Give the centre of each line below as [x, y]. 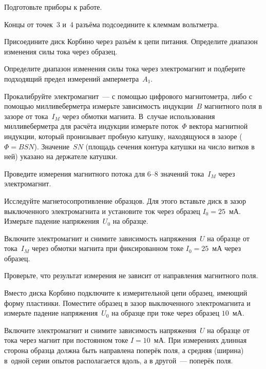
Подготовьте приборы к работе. [53, 7]
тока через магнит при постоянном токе [66, 340]
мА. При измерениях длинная [200, 340]
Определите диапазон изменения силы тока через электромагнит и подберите [125, 69]
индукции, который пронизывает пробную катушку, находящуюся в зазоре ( [123, 136]
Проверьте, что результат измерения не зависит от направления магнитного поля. [131, 275]
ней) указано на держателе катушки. [61, 156]
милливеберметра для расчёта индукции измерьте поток [91, 126]
